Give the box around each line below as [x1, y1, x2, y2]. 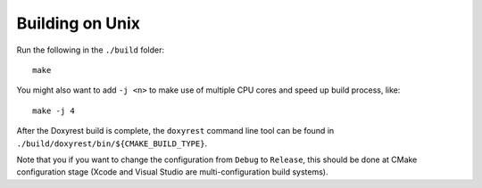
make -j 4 [32, 105, 75, 116]
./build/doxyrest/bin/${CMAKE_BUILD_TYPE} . [16, 138, 208, 149]
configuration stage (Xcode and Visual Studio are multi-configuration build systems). [16, 167, 328, 177]
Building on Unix [16, 13, 141, 33]
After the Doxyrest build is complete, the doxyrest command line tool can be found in [16, 126, 335, 136]
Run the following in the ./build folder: [16, 45, 165, 55]
